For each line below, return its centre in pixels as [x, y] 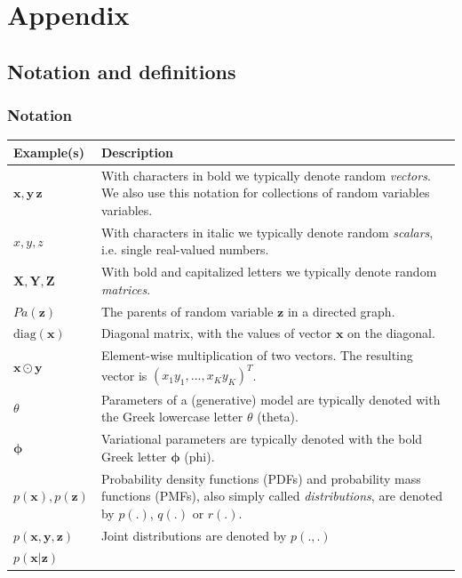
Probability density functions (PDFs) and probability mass [261, 478]
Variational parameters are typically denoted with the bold [262, 439]
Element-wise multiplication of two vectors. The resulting [257, 355]
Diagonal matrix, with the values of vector [216, 333]
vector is [124, 375]
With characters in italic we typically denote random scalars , [267, 232]
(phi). [199, 456]
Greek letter [134, 456]
